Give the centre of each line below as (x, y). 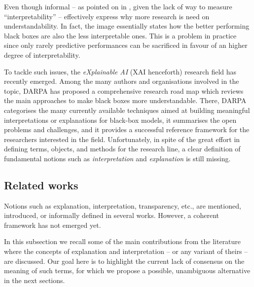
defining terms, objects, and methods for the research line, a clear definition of (122, 149)
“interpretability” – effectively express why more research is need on (107, 16)
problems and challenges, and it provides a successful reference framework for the (127, 129)
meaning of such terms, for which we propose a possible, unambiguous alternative (127, 270)
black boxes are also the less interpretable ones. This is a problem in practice (120, 35)
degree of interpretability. (42, 54)
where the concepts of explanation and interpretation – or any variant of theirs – (126, 251)
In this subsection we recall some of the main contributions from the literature (123, 241)
